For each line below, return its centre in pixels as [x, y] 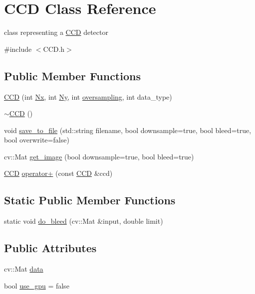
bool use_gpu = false [37, 285]
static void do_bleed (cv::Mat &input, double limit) [84, 221]
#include [18, 49]
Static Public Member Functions [90, 200]
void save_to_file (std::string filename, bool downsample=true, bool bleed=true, [128, 130]
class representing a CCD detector [56, 32]
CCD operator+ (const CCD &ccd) [58, 173]
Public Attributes [50, 248]
